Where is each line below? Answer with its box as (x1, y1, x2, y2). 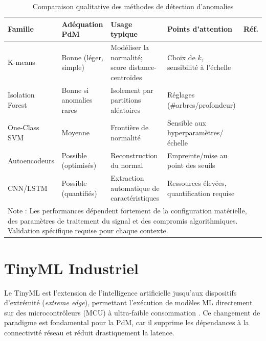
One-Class (8, 122, 39, 133)
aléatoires (110, 104, 140, 115)
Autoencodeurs (8, 155, 55, 165)
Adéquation (61, 18, 103, 29)
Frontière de (110, 122, 149, 133)
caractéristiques (110, 192, 160, 203)
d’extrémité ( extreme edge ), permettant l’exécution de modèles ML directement (4, 297, 253, 308)
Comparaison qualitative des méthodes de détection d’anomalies (32, 1, 234, 11)
